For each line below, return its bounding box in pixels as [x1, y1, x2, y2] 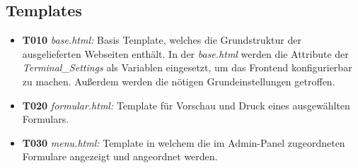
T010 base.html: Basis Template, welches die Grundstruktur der [22, 32, 301, 47]
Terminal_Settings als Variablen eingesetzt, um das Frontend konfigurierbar [22, 60, 352, 75]
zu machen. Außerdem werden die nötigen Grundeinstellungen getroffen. [22, 73, 335, 88]
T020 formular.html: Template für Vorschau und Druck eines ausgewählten [22, 97, 350, 112]
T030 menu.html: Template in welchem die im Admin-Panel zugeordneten [22, 135, 345, 150]
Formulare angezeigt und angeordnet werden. [22, 149, 218, 164]
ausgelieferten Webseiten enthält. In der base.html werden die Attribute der [22, 46, 349, 61]
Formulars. [22, 112, 69, 126]
